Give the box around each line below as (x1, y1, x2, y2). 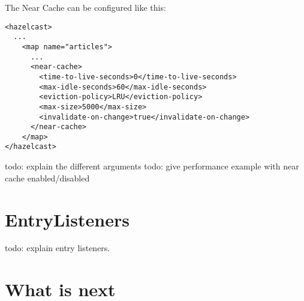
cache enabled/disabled (5, 171, 90, 184)
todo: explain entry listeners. (5, 242, 110, 254)
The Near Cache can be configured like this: (5, 1, 166, 13)
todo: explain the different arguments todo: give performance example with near (5, 160, 299, 172)
